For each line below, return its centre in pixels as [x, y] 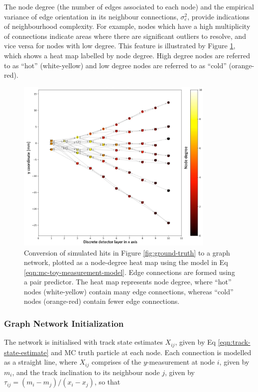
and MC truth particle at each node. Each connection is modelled [151, 352]
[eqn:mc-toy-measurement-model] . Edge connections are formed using [129, 272]
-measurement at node [181, 362]
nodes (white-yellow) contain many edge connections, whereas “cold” [129, 291]
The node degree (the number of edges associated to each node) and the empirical [129, 6]
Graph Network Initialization [64, 323]
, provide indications [218, 16]
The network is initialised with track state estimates [83, 342]
